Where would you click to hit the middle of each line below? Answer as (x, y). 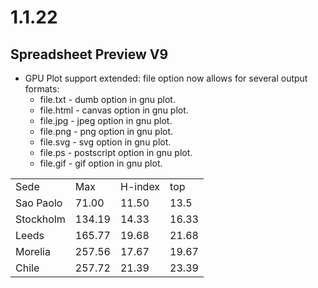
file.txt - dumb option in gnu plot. (107, 99)
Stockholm (40, 219)
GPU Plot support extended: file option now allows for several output (166, 78)
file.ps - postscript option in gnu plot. (116, 152)
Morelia (33, 251)
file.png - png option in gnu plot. (106, 131)
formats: (42, 89)
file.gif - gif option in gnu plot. (101, 163)
